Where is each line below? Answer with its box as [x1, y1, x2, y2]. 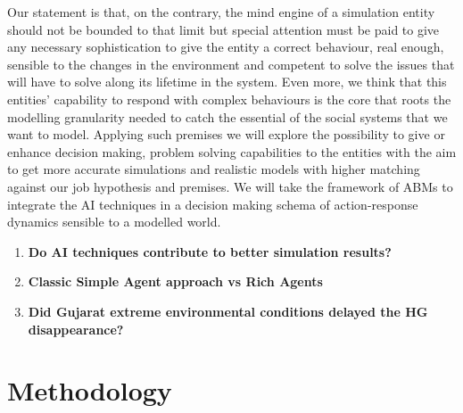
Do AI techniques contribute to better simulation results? [28, 242, 392, 260]
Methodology [7, 372, 172, 409]
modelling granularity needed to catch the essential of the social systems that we [7, 107, 448, 126]
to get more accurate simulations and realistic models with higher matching [7, 160, 420, 178]
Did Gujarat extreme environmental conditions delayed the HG [28, 301, 428, 320]
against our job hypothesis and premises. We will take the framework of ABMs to [7, 177, 453, 195]
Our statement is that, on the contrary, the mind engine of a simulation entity [7, 3, 435, 21]
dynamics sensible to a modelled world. [7, 212, 221, 231]
